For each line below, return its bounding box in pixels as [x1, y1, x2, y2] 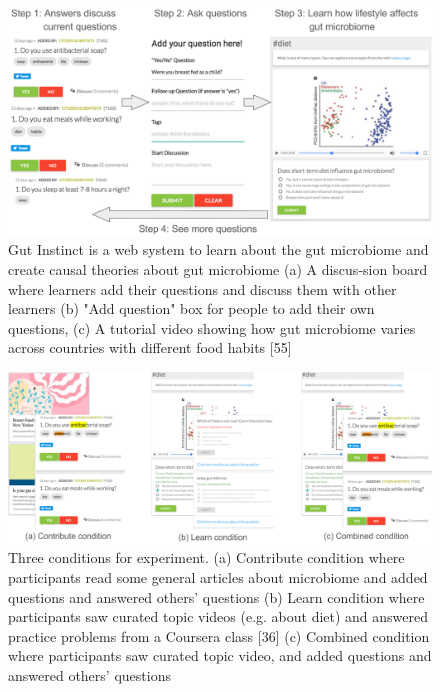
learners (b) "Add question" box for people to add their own [8, 298, 375, 319]
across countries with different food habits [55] [8, 337, 292, 358]
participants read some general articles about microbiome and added [8, 566, 428, 587]
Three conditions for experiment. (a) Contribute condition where [8, 547, 405, 568]
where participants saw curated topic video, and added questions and [8, 645, 432, 666]
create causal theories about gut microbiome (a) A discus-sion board [8, 258, 428, 279]
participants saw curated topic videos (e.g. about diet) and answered [8, 606, 429, 627]
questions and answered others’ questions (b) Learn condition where [8, 586, 425, 607]
